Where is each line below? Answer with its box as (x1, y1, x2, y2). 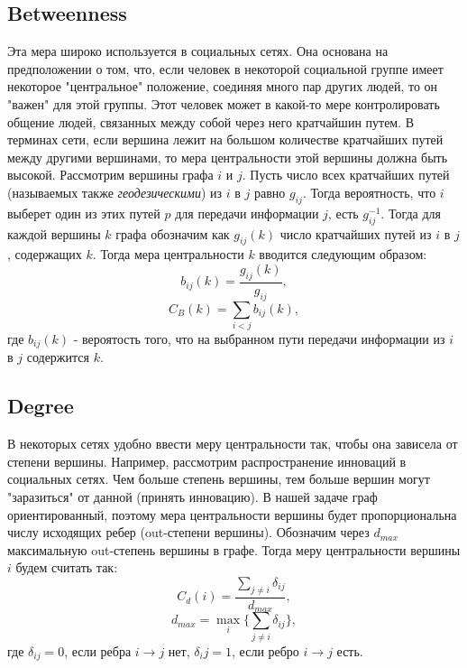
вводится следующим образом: (259, 245, 427, 264)
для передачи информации (175, 203, 319, 222)
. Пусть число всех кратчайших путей (242, 165, 450, 184)
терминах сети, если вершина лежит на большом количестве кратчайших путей (7, 130, 444, 149)
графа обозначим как (115, 224, 230, 243)
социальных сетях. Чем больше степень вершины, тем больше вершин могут (7, 469, 430, 488)
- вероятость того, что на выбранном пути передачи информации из (73, 329, 445, 348)
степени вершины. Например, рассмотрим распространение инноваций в (7, 451, 407, 470)
